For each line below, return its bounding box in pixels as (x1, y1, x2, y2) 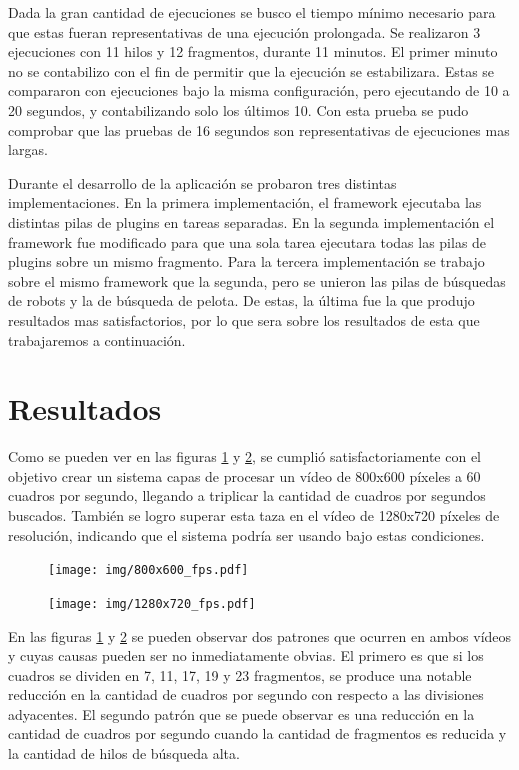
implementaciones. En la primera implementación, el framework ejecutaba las (8, 192, 482, 213)
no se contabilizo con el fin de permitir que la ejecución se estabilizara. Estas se (8, 60, 495, 81)
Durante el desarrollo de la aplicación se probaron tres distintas (8, 172, 397, 193)
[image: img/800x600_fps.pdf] (48, 563, 249, 578)
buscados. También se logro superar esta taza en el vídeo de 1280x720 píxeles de (8, 505, 500, 525)
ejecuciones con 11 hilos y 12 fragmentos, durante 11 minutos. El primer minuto (8, 41, 498, 62)
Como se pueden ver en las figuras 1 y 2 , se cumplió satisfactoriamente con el (8, 446, 482, 467)
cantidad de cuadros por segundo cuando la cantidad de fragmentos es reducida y (8, 723, 507, 744)
